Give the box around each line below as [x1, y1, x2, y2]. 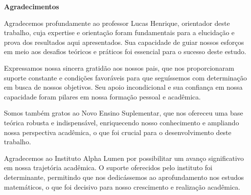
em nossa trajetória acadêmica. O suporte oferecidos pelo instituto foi [4, 162, 212, 173]
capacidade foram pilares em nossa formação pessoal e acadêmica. [4, 91, 201, 101]
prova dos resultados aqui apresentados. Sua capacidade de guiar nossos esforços [4, 37, 244, 47]
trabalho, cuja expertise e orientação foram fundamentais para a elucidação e [4, 27, 235, 38]
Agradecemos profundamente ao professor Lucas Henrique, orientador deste [4, 18, 230, 28]
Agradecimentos [4, 1, 59, 11]
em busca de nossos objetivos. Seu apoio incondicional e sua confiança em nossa [4, 82, 243, 92]
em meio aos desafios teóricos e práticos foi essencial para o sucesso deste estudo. [4, 46, 247, 57]
